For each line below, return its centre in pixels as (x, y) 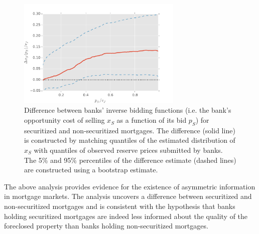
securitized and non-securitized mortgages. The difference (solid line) (130, 130)
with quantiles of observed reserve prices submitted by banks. (128, 150)
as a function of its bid (152, 120)
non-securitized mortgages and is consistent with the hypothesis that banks (120, 206)
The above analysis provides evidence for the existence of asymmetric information (130, 186)
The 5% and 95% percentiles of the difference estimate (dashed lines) (130, 160)
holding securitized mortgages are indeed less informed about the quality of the (126, 216)
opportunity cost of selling (64, 120)
